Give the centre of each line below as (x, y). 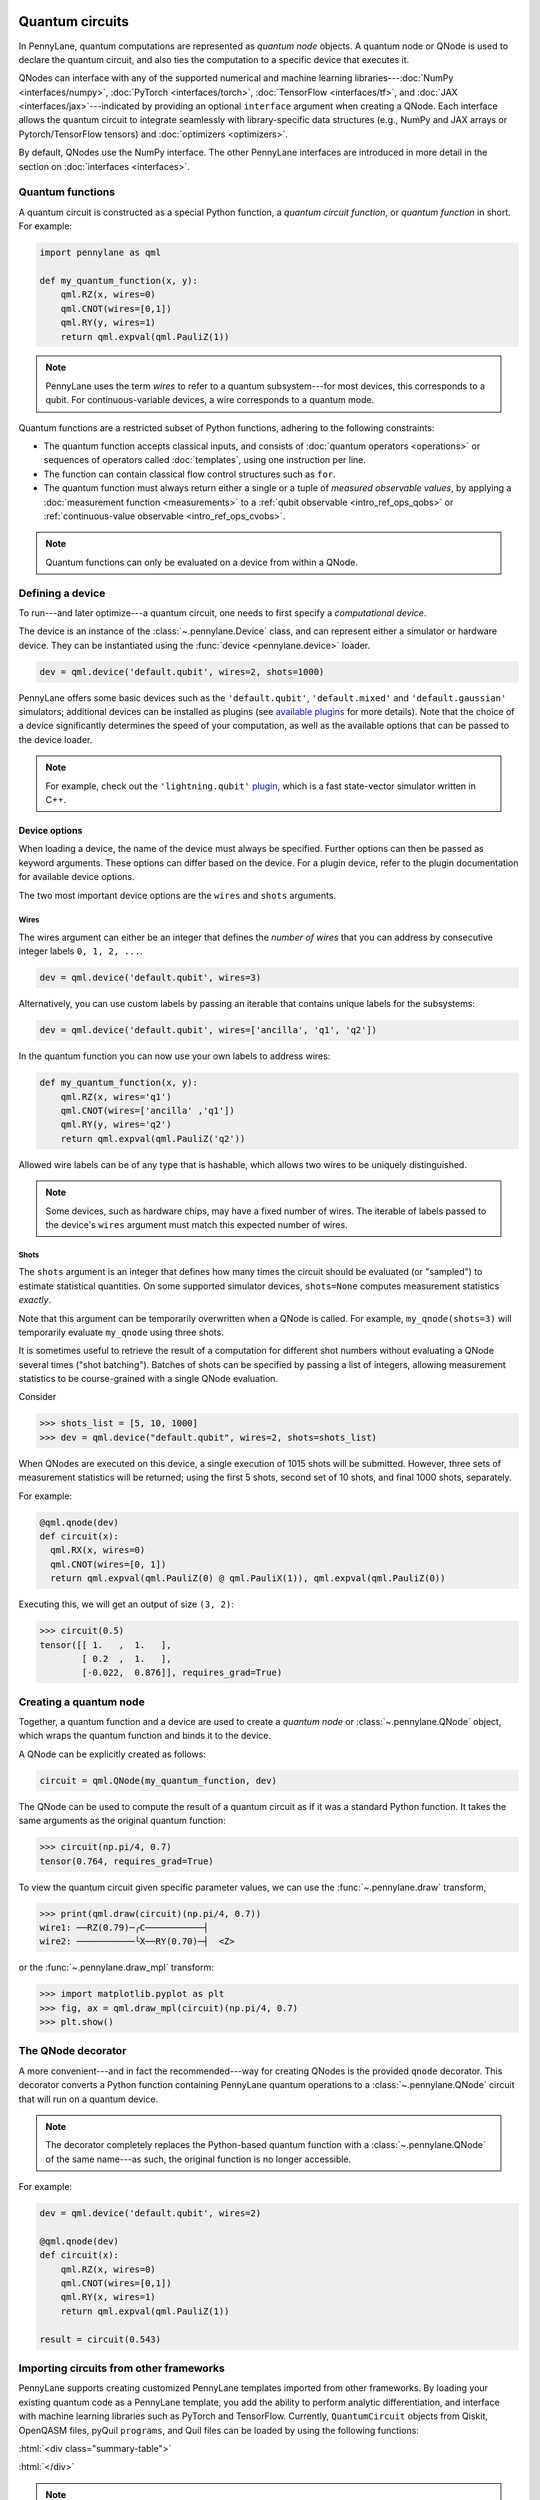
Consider (37, 1397)
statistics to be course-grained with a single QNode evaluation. (148, 1379)
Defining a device (62, 593)
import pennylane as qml (100, 253)
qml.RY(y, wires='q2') (116, 1124)
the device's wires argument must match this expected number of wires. (197, 1224)
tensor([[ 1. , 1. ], (105, 1644)
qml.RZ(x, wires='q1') (116, 1096)
